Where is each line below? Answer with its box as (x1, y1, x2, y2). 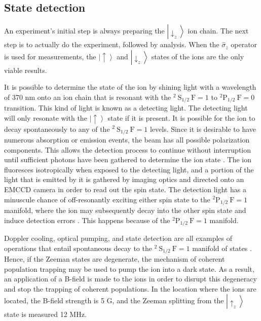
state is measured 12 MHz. (4, 309, 87, 319)
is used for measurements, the (4, 51, 96, 61)
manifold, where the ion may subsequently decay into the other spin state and (4, 205, 246, 215)
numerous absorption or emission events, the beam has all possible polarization (4, 134, 250, 145)
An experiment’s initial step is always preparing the (4, 25, 165, 36)
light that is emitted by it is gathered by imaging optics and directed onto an (4, 174, 244, 185)
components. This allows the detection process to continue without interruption (4, 144, 251, 155)
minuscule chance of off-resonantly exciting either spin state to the (4, 194, 210, 204)
